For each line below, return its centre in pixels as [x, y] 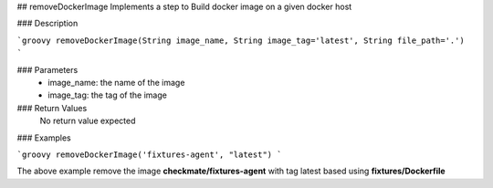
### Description [47, 24]
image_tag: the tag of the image [108, 95]
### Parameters [47, 69]
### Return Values [52, 108]
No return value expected [88, 121]
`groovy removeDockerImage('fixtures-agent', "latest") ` [149, 154]
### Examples [44, 138]
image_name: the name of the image [116, 82]
